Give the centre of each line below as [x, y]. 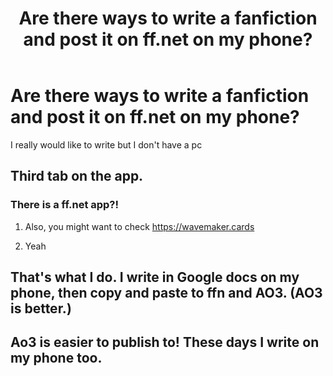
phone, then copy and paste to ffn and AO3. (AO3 [166, 293]
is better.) [41, 308]
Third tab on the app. [77, 176]
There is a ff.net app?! [65, 205]
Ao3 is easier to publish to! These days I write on [165, 342]
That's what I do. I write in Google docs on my [155, 277]
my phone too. [56, 358]
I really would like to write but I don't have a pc [106, 144]
